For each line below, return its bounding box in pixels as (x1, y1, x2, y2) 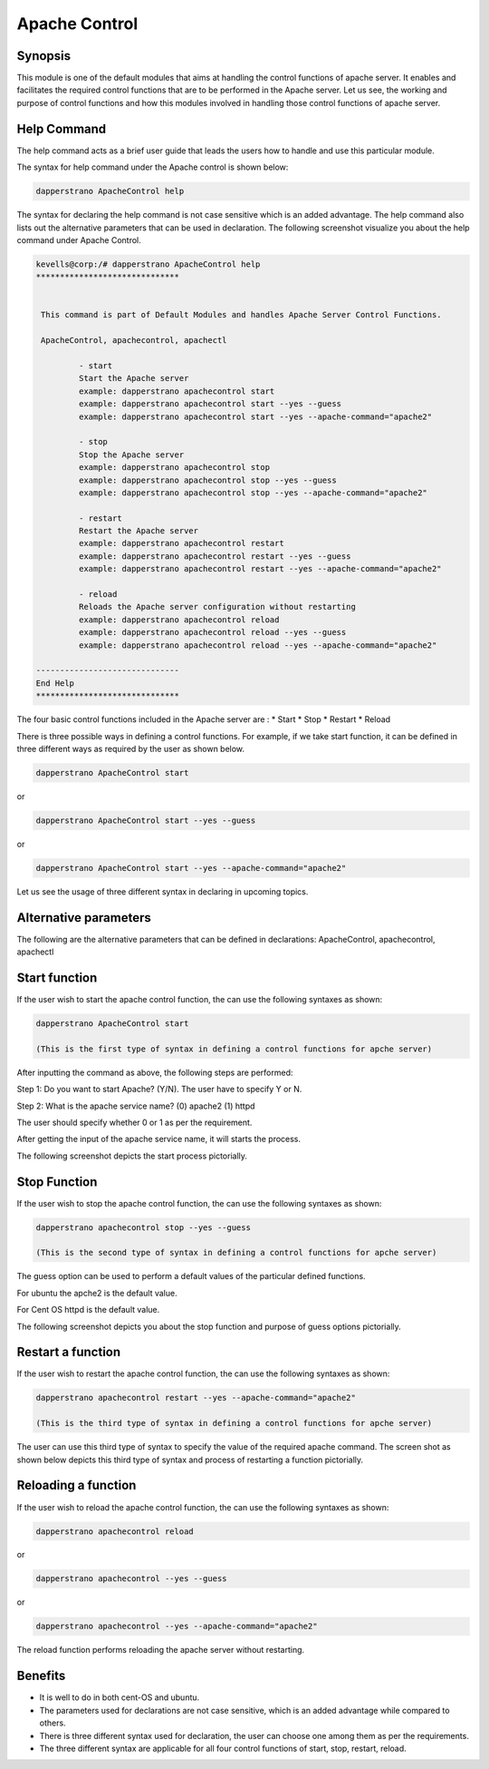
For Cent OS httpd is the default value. (16, 1305, 160, 1315)
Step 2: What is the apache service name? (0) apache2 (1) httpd (16, 1100, 255, 1111)
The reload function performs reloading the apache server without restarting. (16, 1645, 305, 1656)
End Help (35, 678, 75, 689)
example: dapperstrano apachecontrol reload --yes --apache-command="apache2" (78, 640, 437, 650)
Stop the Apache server (78, 449, 185, 460)
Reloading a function (16, 1478, 137, 1493)
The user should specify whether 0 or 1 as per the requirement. (16, 1117, 253, 1128)
